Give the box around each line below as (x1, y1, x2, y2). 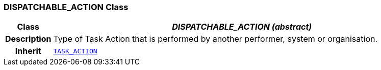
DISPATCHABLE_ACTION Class (4, 2, 129, 12)
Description (5, 34, 52, 44)
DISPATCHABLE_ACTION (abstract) (172, 22, 312, 32)
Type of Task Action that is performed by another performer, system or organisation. (53, 34, 378, 44)
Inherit (15, 46, 41, 56)
